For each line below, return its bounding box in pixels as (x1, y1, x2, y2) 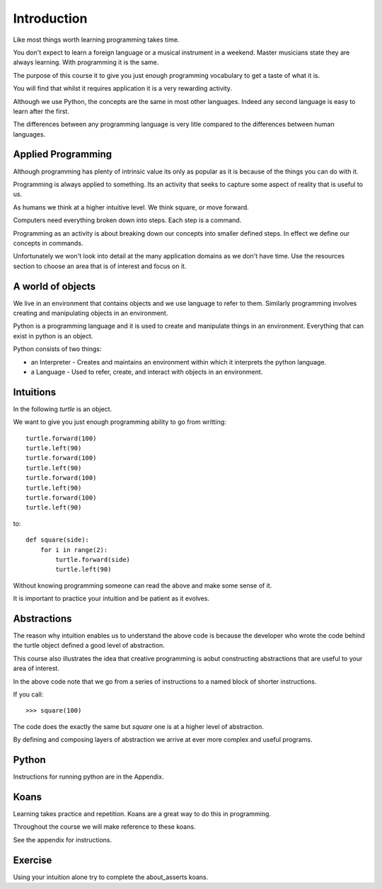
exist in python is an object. (13, 331, 93, 340)
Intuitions (13, 386, 57, 398)
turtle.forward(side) (55, 556, 131, 563)
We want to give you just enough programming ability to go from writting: (13, 418, 226, 426)
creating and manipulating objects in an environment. (13, 309, 168, 317)
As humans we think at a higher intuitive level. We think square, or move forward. (13, 202, 249, 212)
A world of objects (13, 280, 96, 292)
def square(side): (25, 536, 90, 544)
